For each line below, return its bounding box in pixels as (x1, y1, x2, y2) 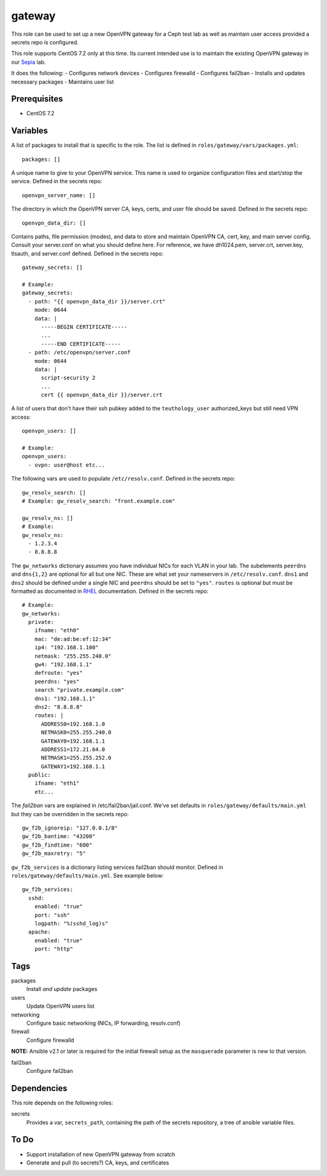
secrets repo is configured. (11, 38, 79, 46)
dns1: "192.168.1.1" (34, 695, 96, 702)
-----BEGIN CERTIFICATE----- (41, 323, 128, 330)
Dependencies (11, 1083, 68, 1093)
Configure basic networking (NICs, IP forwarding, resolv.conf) (26, 1019, 181, 1027)
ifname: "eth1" (34, 780, 80, 787)
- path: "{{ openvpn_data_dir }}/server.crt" (28, 298, 166, 305)
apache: (28, 928, 51, 936)
